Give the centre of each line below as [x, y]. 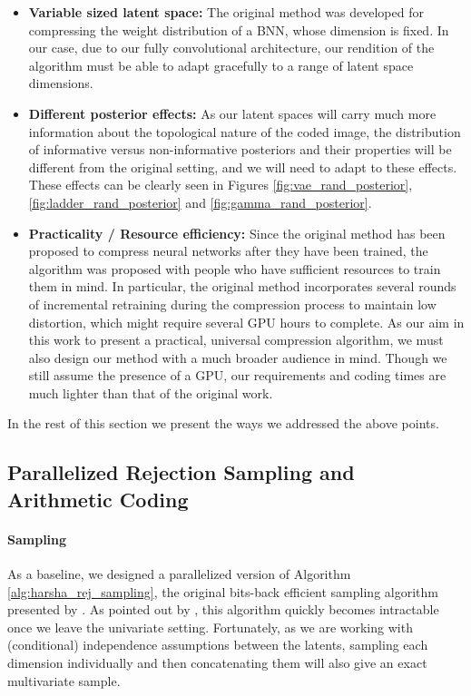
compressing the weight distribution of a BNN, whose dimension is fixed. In [239, 29]
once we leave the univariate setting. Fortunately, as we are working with [210, 627]
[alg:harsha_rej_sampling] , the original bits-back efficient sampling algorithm [223, 591]
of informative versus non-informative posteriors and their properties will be [240, 149]
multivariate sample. [64, 680]
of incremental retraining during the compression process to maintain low [232, 304]
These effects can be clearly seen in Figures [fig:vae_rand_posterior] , [221, 185]
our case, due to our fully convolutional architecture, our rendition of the [231, 48]
